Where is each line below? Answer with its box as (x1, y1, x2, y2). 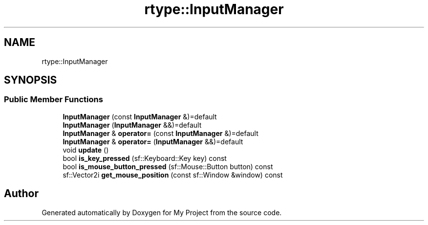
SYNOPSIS (4, 74, 57, 87)
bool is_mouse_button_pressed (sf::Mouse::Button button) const (63, 162, 273, 171)
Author (4, 187, 39, 200)
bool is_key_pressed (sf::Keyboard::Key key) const (63, 154, 227, 162)
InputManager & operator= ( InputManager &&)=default (63, 137, 243, 146)
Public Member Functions (4, 94, 103, 105)
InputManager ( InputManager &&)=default (63, 120, 202, 129)
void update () (63, 145, 109, 154)
